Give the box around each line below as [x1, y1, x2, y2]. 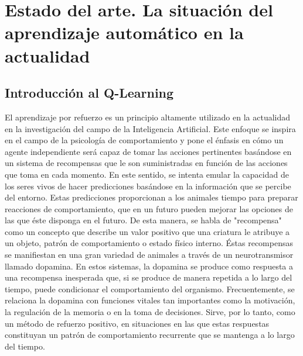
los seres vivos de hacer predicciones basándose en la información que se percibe [5, 179, 291, 192]
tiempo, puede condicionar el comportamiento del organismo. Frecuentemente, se [5, 282, 295, 295]
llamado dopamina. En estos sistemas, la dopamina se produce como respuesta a [5, 260, 294, 272]
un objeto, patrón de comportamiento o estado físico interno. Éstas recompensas [5, 237, 293, 249]
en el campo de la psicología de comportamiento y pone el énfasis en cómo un [5, 134, 284, 146]
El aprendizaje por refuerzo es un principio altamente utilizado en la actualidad [5, 110, 291, 123]
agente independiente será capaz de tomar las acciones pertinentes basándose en [5, 145, 292, 157]
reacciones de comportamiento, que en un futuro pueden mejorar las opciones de [5, 202, 293, 215]
